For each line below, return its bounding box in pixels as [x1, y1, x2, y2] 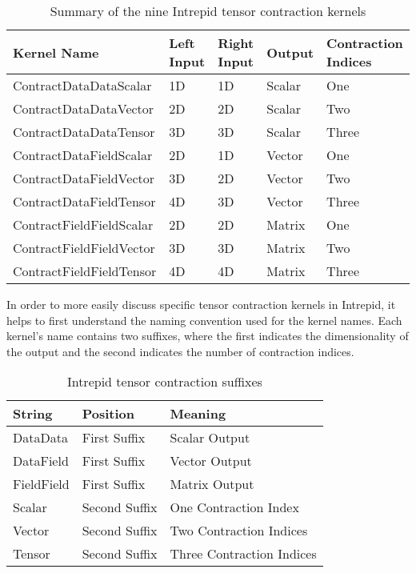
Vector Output [170, 451, 252, 471]
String [13, 404, 53, 423]
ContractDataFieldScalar [13, 146, 153, 164]
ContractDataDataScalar [13, 76, 152, 94]
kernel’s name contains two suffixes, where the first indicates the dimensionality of [6, 327, 409, 344]
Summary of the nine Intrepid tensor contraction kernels [50, 2, 366, 20]
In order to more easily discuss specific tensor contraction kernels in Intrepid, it [6, 296, 396, 312]
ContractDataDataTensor [13, 122, 155, 141]
